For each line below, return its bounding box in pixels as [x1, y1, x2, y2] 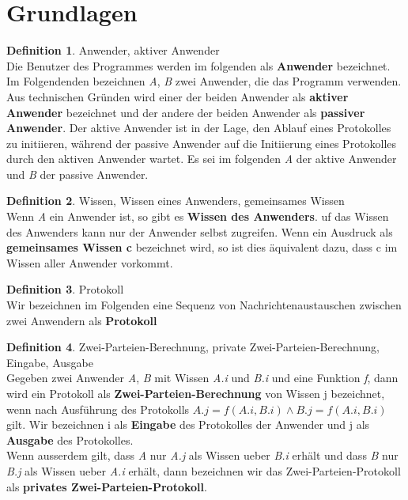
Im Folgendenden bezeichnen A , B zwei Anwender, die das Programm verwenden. [6, 73, 402, 89]
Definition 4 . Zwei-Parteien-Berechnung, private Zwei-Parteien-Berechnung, [6, 339, 380, 355]
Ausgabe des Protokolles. [6, 431, 134, 448]
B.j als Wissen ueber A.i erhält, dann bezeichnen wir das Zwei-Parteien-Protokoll [6, 462, 401, 479]
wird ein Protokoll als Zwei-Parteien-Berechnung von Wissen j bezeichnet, [6, 385, 385, 401]
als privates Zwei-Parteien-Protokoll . [6, 478, 207, 494]
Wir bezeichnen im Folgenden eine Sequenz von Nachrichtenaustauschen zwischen [6, 297, 402, 313]
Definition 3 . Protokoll [6, 281, 124, 297]
